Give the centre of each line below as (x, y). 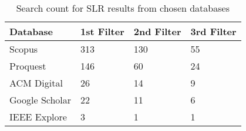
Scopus (24, 49)
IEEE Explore (38, 117)
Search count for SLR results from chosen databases (123, 8)
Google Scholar (41, 100)
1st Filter (102, 31)
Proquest (28, 66)
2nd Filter (157, 31)
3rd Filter (213, 31)
